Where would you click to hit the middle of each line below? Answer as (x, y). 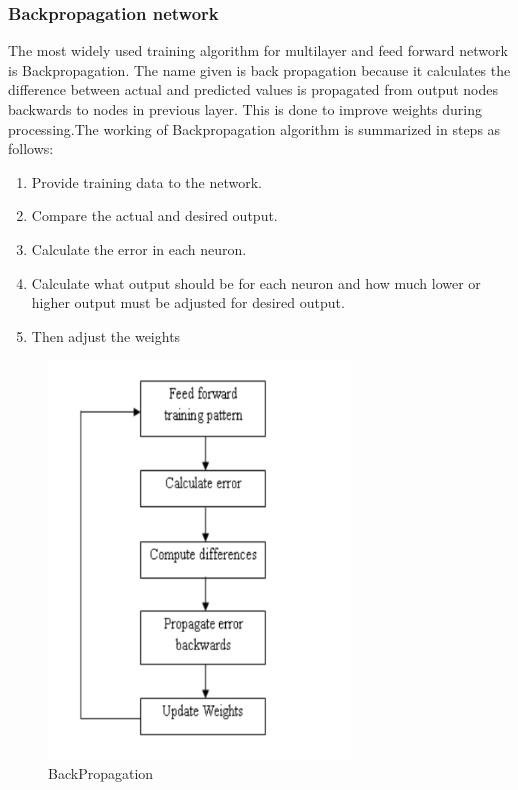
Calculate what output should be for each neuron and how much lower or (256, 282)
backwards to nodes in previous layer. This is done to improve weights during (245, 109)
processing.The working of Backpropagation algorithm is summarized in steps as (254, 128)
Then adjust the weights (106, 335)
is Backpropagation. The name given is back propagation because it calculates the (259, 69)
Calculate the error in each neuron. (139, 248)
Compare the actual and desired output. (154, 215)
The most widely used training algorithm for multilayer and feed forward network (258, 50)
